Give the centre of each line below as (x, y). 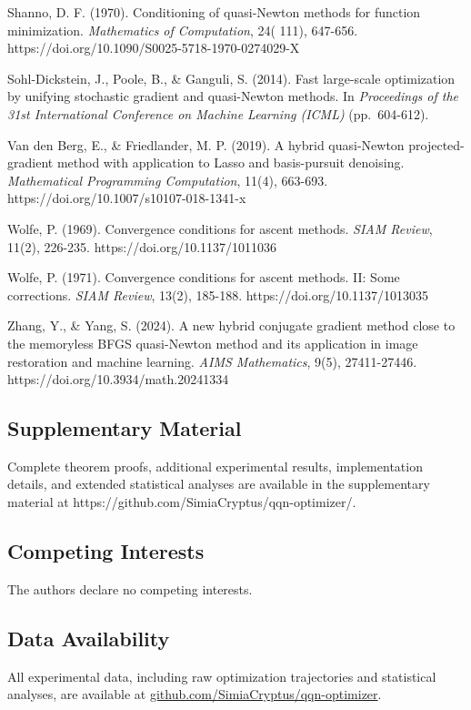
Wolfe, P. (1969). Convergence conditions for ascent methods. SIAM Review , (220, 228)
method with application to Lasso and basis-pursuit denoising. (230, 162)
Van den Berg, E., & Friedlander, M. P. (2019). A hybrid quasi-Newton (206, 144)
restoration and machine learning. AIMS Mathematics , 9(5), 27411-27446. (212, 361)
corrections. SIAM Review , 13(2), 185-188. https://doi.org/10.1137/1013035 (218, 294)
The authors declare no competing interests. (130, 588)
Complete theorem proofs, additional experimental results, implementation (215, 466)
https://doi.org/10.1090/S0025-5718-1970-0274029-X (154, 48)
